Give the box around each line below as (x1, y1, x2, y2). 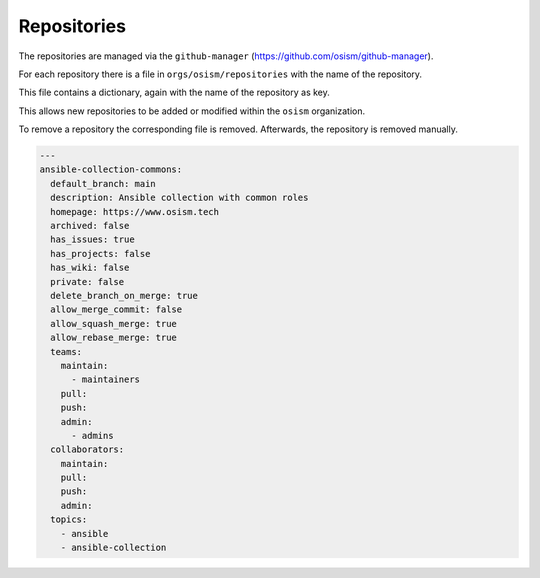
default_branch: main (50, 178, 157, 189)
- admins (71, 430, 114, 441)
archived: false (50, 220, 130, 232)
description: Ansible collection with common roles (50, 192, 309, 204)
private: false (50, 276, 125, 287)
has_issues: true (50, 234, 135, 245)
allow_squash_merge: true (50, 318, 177, 329)
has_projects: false (50, 248, 151, 259)
